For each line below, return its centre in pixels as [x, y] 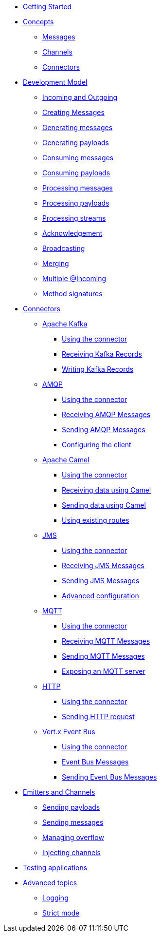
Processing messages [78, 188]
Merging [56, 263]
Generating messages [78, 127]
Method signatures [72, 294]
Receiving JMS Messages [103, 565]
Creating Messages [73, 112]
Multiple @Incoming [74, 278]
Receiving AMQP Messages [106, 414]
